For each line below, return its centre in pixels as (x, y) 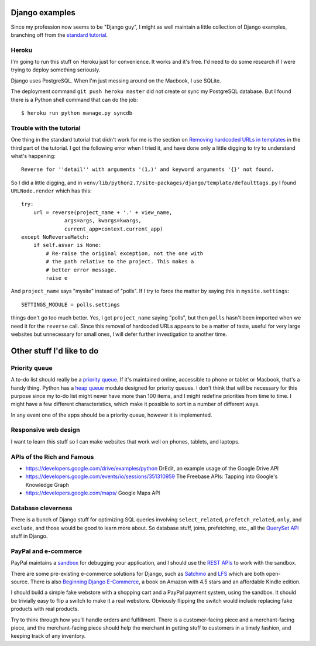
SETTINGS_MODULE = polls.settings (71, 305)
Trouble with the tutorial (46, 128)
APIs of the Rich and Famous (52, 456)
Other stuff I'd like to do (55, 351)
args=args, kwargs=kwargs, (103, 221)
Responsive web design (45, 430)
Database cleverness (42, 508)
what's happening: (33, 156)
